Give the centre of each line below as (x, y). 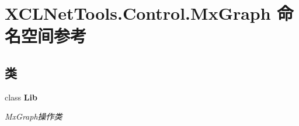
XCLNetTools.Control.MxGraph (138, 13)
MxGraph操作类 (34, 116)
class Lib (21, 97)
